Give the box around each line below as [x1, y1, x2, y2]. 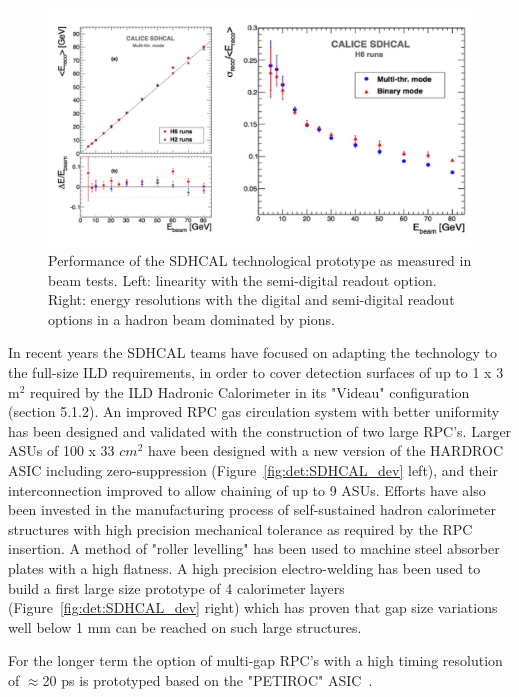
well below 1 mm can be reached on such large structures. [8, 616, 362, 637]
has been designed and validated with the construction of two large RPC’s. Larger [8, 420, 512, 441]
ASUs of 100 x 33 [8, 440, 115, 461]
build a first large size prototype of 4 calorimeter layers [8, 577, 345, 598]
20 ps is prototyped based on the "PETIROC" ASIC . [42, 669, 373, 690]
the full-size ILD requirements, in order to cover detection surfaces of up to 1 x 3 [8, 362, 504, 383]
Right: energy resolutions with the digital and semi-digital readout [48, 289, 455, 310]
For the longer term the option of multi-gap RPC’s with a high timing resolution [8, 650, 503, 671]
